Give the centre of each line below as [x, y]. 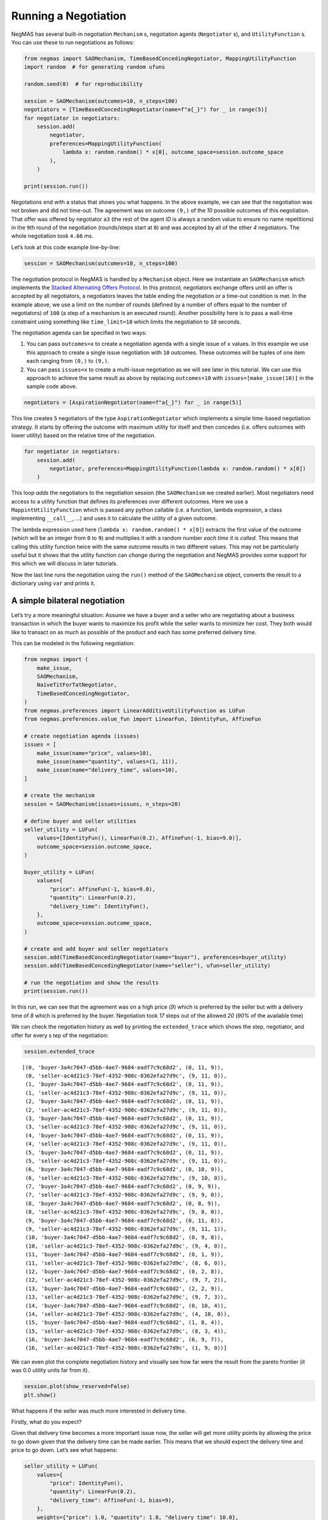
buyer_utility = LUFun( [60, 872]
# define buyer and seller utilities [80, 821]
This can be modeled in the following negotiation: [73, 643]
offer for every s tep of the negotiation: [60, 1035]
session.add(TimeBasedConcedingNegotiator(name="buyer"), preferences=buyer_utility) [155, 957]
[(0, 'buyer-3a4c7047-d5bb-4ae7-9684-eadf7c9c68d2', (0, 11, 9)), [123, 1067]
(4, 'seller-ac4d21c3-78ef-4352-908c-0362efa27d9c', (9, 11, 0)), [126, 1144]
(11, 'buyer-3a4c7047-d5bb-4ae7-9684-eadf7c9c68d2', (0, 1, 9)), [125, 1255]
